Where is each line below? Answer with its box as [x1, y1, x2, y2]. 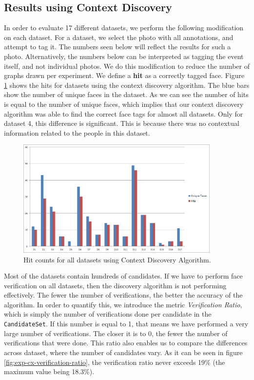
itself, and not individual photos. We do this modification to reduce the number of [4, 60, 250, 71]
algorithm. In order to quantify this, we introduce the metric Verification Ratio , [4, 299, 242, 309]
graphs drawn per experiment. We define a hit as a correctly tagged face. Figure [4, 70, 245, 80]
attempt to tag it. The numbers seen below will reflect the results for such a [4, 41, 231, 52]
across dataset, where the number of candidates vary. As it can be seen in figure [4, 347, 243, 357]
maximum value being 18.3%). [4, 366, 95, 377]
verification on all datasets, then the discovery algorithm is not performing [4, 280, 227, 290]
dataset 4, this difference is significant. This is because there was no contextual [4, 118, 239, 128]
